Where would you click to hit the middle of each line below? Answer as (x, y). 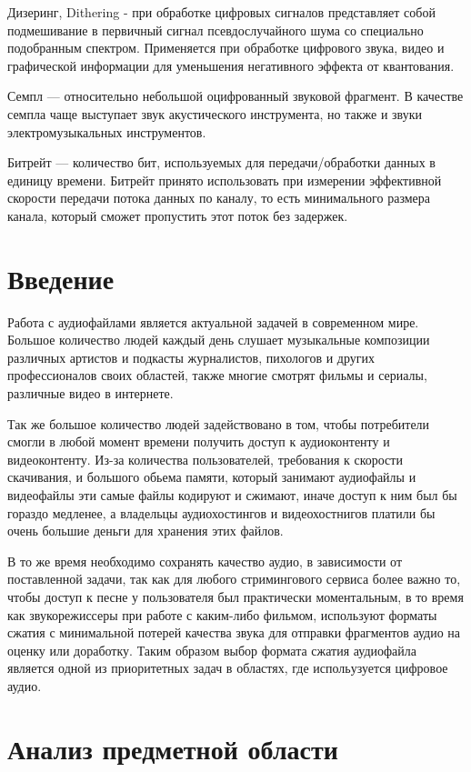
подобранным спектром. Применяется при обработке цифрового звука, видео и (226, 48)
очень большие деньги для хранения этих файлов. (145, 531)
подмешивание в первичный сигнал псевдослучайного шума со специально (215, 30)
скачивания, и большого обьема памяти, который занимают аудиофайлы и (212, 477)
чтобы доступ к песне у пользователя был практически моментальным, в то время (235, 596)
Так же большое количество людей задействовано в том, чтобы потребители (219, 423)
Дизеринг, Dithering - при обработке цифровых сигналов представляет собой (221, 12)
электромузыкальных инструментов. (107, 131)
